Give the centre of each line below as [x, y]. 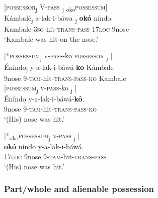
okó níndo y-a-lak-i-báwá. [44, 146]
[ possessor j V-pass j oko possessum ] [56, 7]
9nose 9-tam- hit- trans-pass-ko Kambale [65, 78]
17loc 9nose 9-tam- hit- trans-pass [55, 156]
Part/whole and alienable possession [79, 189]
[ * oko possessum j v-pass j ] [42, 136]
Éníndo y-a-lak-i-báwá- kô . [44, 99]
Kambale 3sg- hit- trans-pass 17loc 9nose [67, 29]
